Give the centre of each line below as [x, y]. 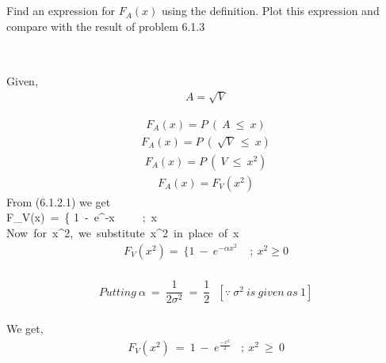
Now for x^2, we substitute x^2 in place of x [123, 233]
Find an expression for [61, 11]
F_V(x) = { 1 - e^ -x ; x [82, 217]
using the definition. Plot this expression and [270, 11]
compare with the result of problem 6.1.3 [106, 26]
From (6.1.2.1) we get [59, 201]
